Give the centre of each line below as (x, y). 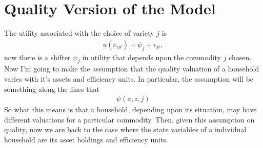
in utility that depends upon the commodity (152, 57)
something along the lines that (52, 89)
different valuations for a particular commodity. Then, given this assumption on (129, 119)
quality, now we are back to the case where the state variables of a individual (125, 129)
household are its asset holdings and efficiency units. (86, 139)
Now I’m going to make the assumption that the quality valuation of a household (132, 69)
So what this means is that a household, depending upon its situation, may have (130, 109)
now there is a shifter (37, 57)
